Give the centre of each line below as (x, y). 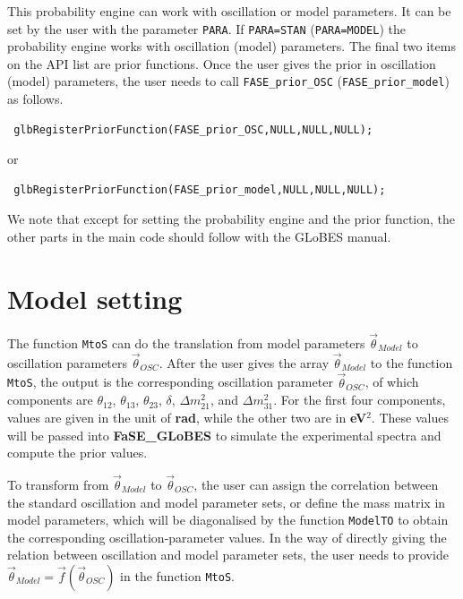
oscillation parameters (68, 362)
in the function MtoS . (177, 575)
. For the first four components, (360, 400)
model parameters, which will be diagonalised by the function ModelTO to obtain (228, 520)
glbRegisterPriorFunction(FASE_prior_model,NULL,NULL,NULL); (200, 189)
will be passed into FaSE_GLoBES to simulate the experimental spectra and (224, 435)
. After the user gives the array (244, 362)
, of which (392, 382)
